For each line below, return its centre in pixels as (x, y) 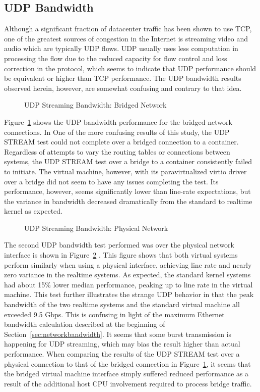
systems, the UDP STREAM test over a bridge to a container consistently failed (128, 161)
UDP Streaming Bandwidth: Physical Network (96, 228)
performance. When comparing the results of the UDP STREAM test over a (122, 354)
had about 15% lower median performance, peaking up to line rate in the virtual (128, 284)
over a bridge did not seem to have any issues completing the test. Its (111, 181)
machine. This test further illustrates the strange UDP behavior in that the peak (129, 294)
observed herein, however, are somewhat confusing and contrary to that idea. (123, 88)
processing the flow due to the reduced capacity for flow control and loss (116, 58)
